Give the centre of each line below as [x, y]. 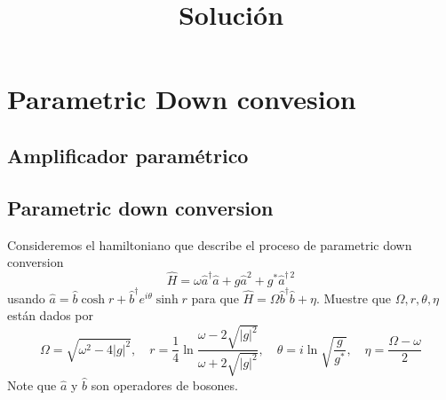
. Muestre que [354, 298]
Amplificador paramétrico [128, 155]
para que [215, 298]
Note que [32, 384]
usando [26, 298]
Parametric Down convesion [182, 99]
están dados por [51, 315]
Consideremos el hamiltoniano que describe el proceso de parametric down [210, 244]
